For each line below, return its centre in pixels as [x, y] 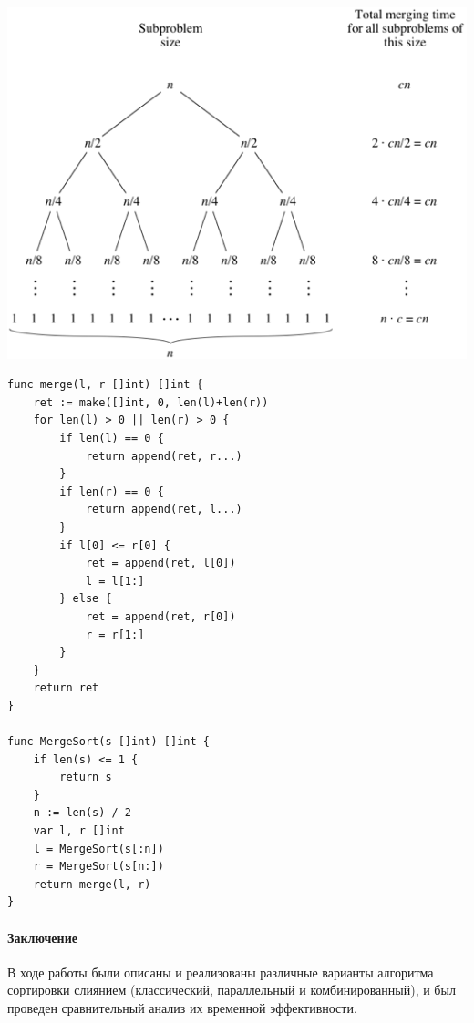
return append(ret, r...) [164, 456]
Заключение [42, 937]
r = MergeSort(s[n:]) [98, 867]
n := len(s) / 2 [82, 813]
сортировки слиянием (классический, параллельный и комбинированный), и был [232, 990]
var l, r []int [79, 831]
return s [86, 777]
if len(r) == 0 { [112, 491]
